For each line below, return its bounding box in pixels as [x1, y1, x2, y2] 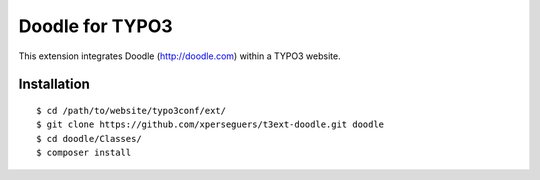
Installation [18, 76, 90, 93]
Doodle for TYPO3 [18, 15, 174, 37]
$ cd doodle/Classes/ [36, 133, 142, 144]
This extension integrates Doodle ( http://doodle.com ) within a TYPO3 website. [18, 50, 341, 62]
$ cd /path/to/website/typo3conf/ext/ [36, 105, 227, 116]
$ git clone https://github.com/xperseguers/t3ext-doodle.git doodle [36, 119, 385, 130]
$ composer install [36, 147, 132, 159]
